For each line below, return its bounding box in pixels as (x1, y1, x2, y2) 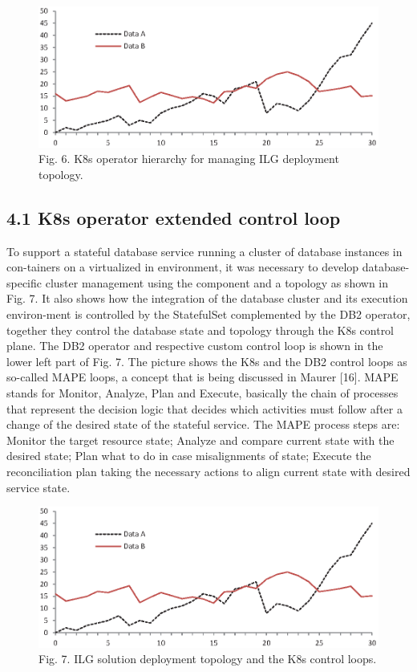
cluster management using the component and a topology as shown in (45, 274, 389, 291)
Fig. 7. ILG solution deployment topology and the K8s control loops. (38, 650, 377, 667)
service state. (6, 479, 71, 495)
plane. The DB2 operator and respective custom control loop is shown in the (6, 337, 383, 354)
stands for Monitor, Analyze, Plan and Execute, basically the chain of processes (6, 384, 399, 401)
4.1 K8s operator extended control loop (6, 205, 341, 230)
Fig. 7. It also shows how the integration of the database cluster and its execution (6, 290, 408, 307)
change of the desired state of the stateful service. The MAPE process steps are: (6, 416, 400, 433)
